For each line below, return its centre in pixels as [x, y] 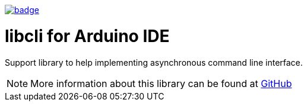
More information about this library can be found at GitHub [161, 83]
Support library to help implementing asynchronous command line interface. [154, 62]
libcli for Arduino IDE [87, 36]
